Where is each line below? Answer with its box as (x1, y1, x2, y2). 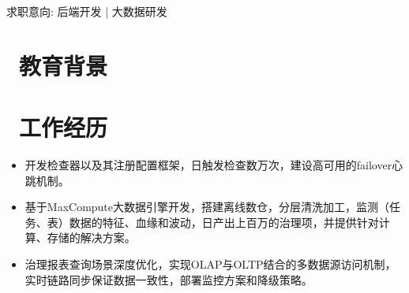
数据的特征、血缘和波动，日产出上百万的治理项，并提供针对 (69, 213, 379, 230)
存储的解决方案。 (47, 229, 136, 246)
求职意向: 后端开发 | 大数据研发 (6, 3, 167, 19)
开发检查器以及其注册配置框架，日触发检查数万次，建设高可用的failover (24, 157, 392, 173)
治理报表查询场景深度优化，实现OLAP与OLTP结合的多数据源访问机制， (24, 256, 396, 273)
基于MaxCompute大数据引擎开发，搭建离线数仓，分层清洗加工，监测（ (24, 198, 390, 215)
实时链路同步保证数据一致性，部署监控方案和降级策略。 (24, 271, 313, 287)
